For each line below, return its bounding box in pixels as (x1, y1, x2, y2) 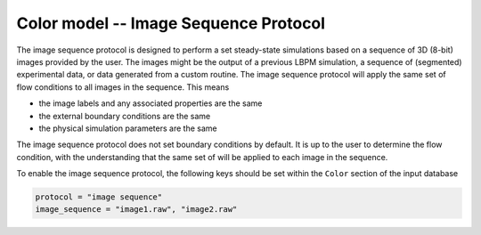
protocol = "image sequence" (35, 192, 163, 202)
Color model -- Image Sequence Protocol (16, 13, 325, 33)
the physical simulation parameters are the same (38, 123, 217, 134)
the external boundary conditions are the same (38, 110, 211, 121)
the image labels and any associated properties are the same (38, 98, 263, 109)
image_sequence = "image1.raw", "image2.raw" (35, 205, 238, 215)
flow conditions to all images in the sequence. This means (16, 81, 230, 93)
